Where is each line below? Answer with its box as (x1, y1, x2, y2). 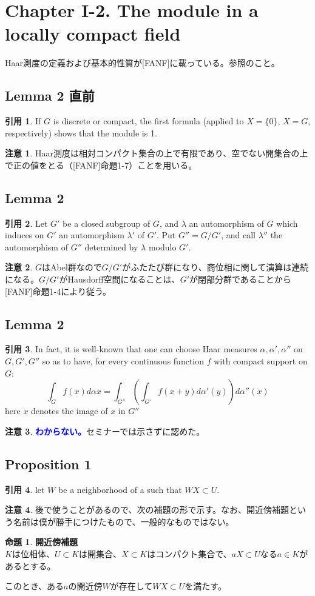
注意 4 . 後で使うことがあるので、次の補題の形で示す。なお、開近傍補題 (5, 503, 290, 516)
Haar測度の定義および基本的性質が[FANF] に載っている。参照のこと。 (5, 56, 280, 69)
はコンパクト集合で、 (147, 547, 232, 560)
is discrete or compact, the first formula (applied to (53, 115, 244, 127)
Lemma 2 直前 (5, 86, 95, 105)
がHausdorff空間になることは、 (59, 273, 180, 286)
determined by (84, 240, 138, 253)
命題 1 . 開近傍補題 (5, 535, 78, 548)
